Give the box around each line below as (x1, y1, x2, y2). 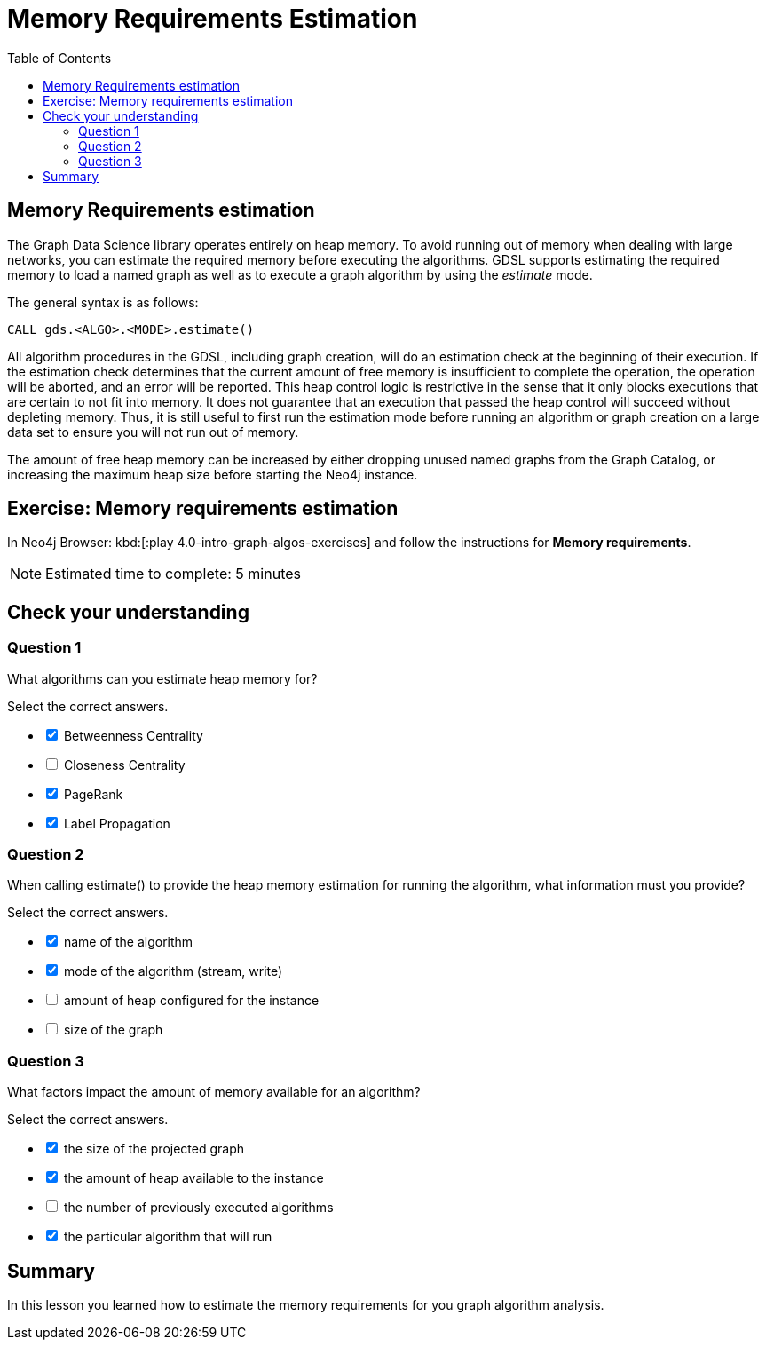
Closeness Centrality (63, 757, 186, 773)
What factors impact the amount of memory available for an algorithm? (7, 1084, 421, 1100)
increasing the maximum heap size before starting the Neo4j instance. (7, 466, 418, 482)
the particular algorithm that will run (63, 1229, 272, 1245)
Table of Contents (7, 50, 112, 66)
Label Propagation (63, 815, 170, 831)
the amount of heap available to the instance (63, 1170, 324, 1186)
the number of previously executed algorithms (63, 1200, 334, 1216)
